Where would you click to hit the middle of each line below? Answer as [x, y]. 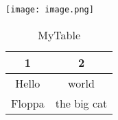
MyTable [59, 34]
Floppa [28, 103]
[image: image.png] [50, 10]
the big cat [81, 103]
